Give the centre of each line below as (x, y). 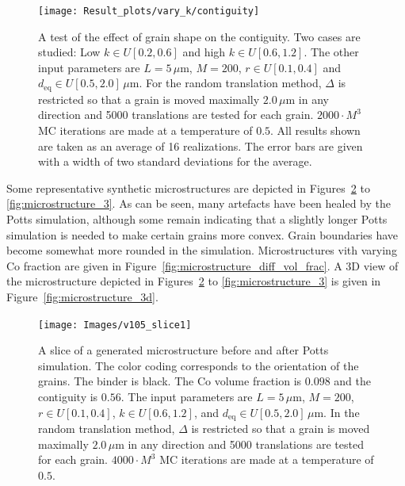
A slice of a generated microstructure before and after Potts (183, 350)
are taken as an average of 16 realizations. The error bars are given (201, 145)
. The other (331, 52)
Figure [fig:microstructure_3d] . (82, 297)
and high (204, 52)
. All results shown (315, 130)
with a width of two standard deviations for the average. (175, 161)
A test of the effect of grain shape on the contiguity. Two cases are (199, 36)
